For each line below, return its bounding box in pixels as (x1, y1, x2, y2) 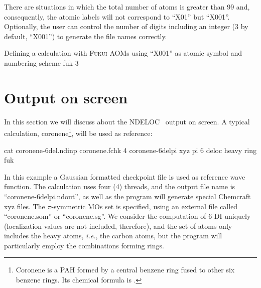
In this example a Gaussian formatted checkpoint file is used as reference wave (4, 171, 245, 182)
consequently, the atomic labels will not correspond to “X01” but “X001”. (4, 11, 230, 22)
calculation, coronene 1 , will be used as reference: (4, 126, 153, 138)
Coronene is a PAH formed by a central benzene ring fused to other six (16, 264, 235, 275)
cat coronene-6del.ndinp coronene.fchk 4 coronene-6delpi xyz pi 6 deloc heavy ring (4, 145, 257, 155)
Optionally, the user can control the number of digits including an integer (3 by (4, 21, 248, 32)
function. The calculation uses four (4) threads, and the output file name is (4, 181, 235, 192)
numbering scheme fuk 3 (4, 57, 79, 68)
